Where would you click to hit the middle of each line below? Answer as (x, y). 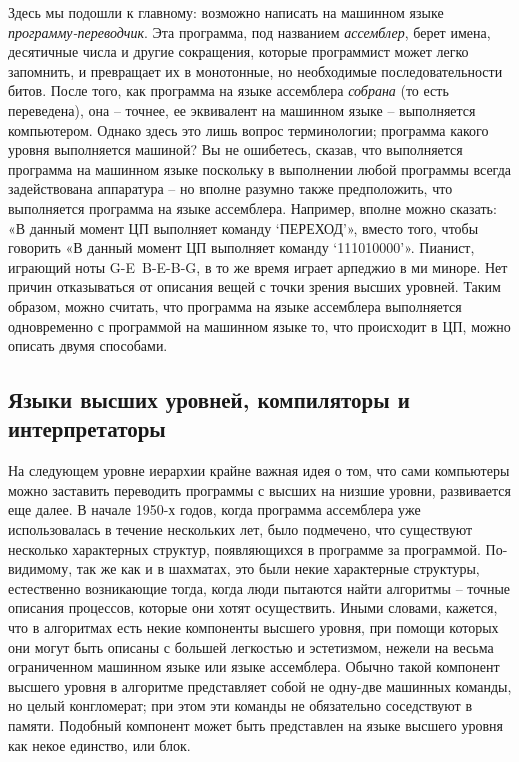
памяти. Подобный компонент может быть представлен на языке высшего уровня (256, 725)
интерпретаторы (87, 428)
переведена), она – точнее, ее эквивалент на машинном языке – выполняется (242, 109)
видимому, (40, 568)
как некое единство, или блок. (99, 744)
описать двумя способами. (88, 345)
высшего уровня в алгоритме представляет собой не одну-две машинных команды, (260, 685)
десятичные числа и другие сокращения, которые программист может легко (238, 51)
